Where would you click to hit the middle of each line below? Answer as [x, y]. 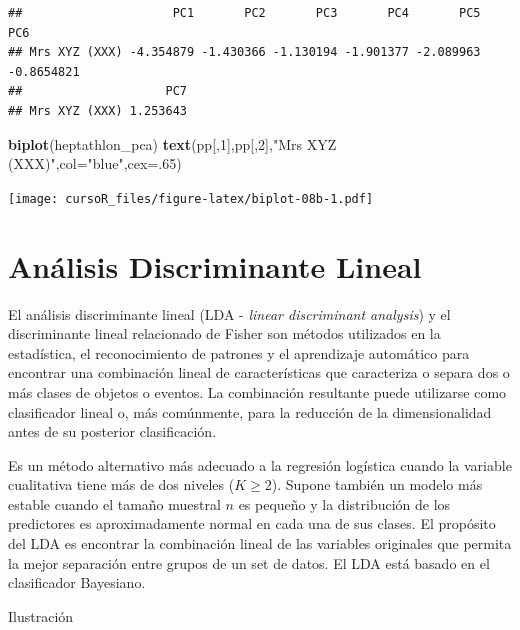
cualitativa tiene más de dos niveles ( [121, 484]
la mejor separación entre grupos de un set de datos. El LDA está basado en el [249, 562]
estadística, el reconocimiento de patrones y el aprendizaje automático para [239, 352]
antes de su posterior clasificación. [112, 431]
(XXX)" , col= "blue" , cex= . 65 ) [95, 163]
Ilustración [41, 615]
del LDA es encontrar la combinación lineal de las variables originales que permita [260, 543]
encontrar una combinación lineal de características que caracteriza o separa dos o [259, 372]
